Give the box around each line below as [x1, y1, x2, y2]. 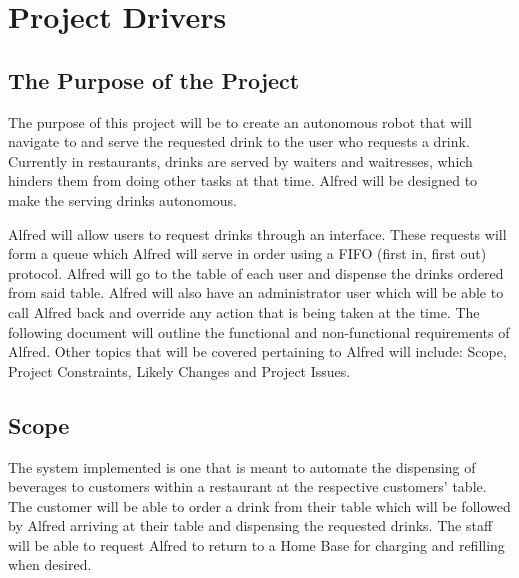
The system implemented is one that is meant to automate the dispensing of [8, 456, 476, 477]
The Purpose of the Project [8, 64, 300, 95]
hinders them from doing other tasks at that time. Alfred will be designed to [8, 170, 478, 191]
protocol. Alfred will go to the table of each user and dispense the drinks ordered [8, 262, 504, 283]
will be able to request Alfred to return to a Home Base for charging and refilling [8, 534, 505, 555]
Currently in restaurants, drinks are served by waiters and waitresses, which [8, 150, 473, 171]
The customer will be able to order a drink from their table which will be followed [8, 495, 511, 516]
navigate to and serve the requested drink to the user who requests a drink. [8, 131, 470, 152]
